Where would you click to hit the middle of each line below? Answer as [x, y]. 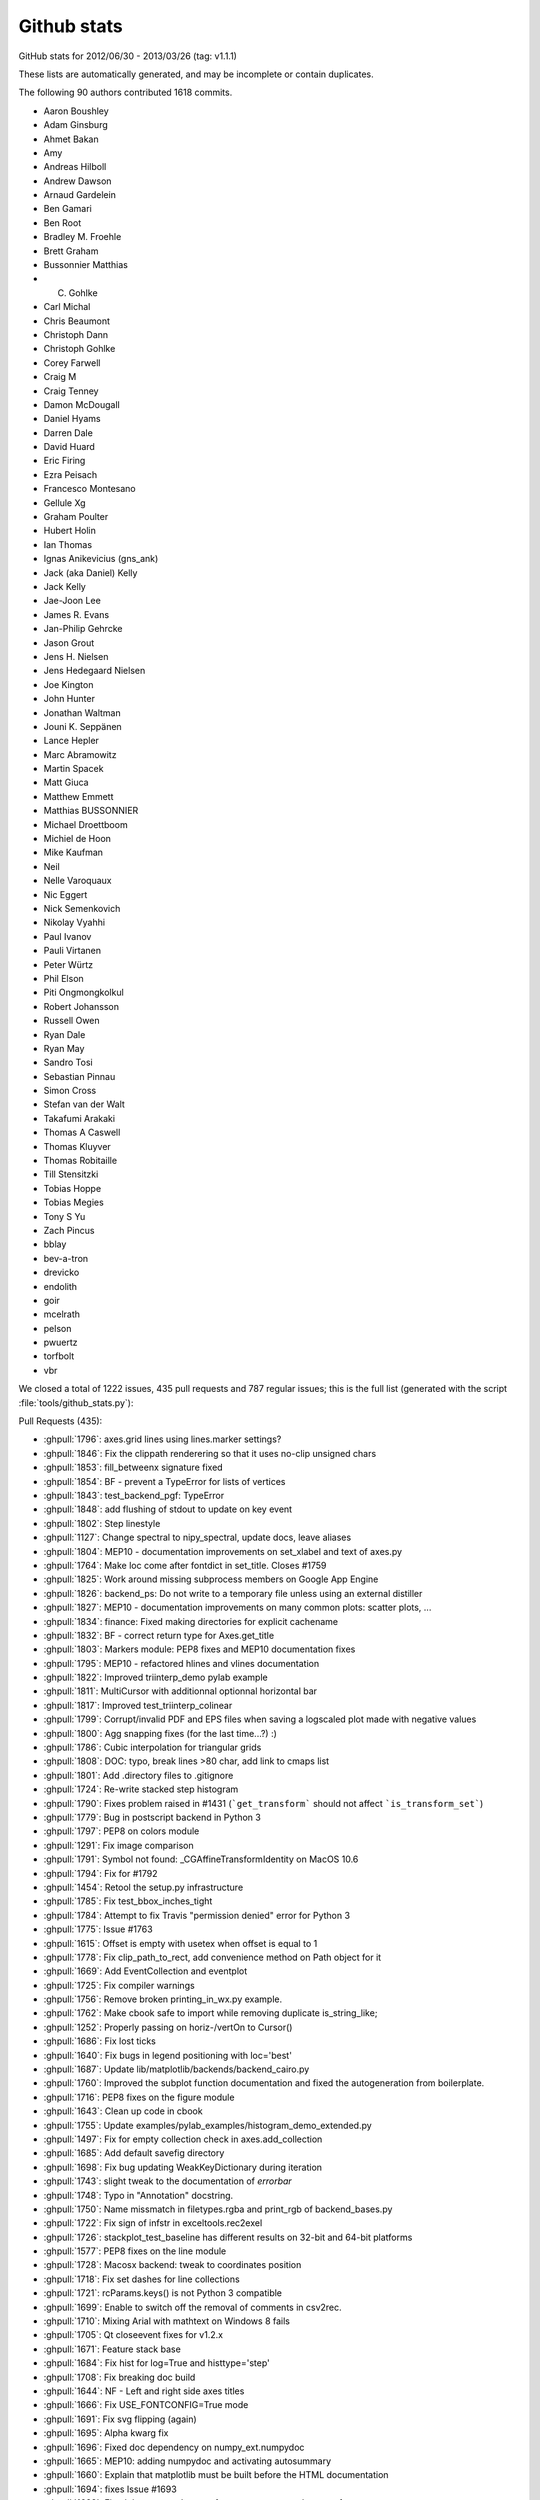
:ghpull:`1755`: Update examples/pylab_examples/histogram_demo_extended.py [207, 2125]
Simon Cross [70, 1091]
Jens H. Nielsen [76, 656]
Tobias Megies [73, 1202]
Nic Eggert [65, 894]
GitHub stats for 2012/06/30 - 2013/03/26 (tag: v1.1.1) [127, 56]
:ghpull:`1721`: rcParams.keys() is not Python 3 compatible [163, 2293]
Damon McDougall [81, 404]
